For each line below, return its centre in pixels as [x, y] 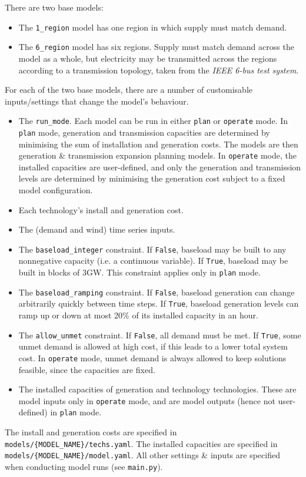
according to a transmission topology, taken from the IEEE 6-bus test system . [159, 70]
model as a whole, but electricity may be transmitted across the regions [148, 58]
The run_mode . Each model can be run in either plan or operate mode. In [153, 121]
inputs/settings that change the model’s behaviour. [97, 101]
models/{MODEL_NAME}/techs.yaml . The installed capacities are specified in [141, 443]
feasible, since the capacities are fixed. [87, 369]
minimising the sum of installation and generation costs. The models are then [158, 144]
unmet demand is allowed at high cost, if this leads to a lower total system [153, 346]
